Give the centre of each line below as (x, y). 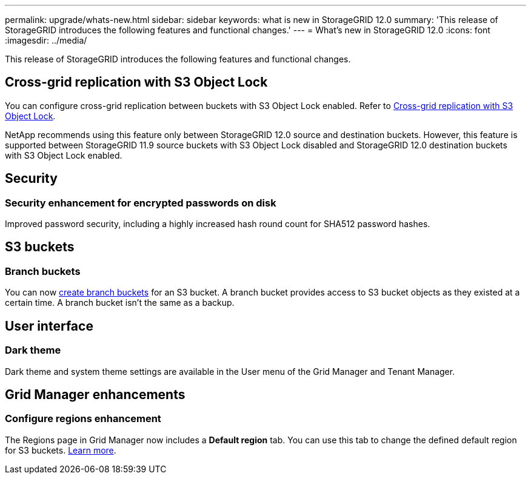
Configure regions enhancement (83, 419)
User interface (49, 326)
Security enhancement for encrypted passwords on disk (141, 203)
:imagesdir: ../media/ (46, 40)
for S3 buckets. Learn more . (61, 450)
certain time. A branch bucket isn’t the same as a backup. (120, 303)
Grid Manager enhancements (95, 394)
